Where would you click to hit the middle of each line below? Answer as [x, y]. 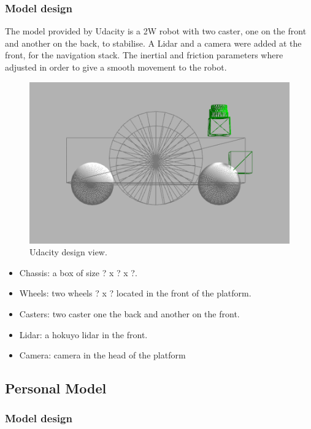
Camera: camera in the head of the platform [102, 355]
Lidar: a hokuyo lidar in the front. [83, 334]
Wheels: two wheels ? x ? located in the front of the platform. [135, 293]
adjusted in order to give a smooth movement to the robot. [116, 67]
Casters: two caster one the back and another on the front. [129, 313]
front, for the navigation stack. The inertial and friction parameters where [144, 55]
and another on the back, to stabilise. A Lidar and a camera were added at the [153, 43]
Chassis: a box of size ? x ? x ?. [78, 272]
